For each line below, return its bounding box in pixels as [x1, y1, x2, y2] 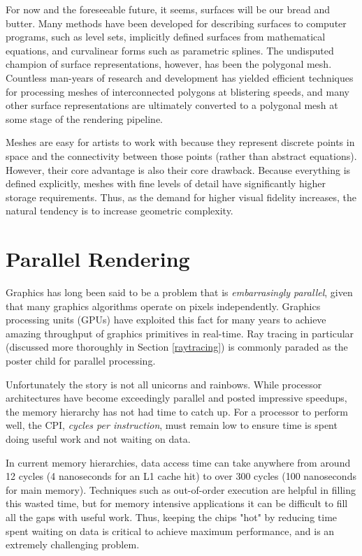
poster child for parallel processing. [6, 353, 156, 367]
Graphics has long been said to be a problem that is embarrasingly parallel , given [6, 285, 353, 300]
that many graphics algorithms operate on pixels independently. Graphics [6, 298, 321, 313]
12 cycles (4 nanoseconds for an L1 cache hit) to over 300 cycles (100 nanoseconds [6, 469, 356, 483]
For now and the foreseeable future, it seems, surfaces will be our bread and [6, 2, 330, 16]
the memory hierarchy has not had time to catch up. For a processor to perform [6, 404, 348, 418]
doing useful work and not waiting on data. [6, 431, 191, 446]
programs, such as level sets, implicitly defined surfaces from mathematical [6, 29, 326, 44]
